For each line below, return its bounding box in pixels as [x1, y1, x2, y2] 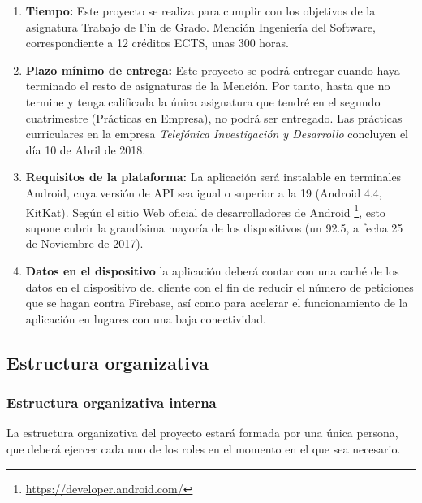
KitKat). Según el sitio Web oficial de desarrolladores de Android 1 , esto [25, 201, 385, 220]
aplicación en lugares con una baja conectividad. [25, 310, 266, 327]
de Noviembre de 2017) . [25, 235, 144, 252]
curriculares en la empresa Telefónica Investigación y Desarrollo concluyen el [25, 125, 409, 142]
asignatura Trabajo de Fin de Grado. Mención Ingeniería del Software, [25, 18, 376, 35]
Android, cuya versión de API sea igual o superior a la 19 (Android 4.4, [25, 184, 382, 201]
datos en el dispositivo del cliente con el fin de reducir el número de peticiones [25, 278, 414, 295]
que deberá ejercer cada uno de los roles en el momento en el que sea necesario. [6, 440, 401, 457]
